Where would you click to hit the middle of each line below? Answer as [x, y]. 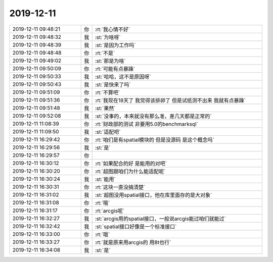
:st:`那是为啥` [110, 61]
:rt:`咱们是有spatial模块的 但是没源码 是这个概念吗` [154, 140]
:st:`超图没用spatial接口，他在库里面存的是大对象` [153, 195]
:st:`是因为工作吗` [115, 45]
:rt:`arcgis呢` [110, 211]
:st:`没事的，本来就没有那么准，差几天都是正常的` [153, 116]
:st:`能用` [105, 179]
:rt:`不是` [105, 53]
